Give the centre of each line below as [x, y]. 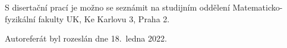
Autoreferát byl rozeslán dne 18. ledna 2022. [86, 38]
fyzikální [20, 18]
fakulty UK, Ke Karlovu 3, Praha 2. [104, 18]
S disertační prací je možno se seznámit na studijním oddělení [117, 7]
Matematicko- [258, 7]
